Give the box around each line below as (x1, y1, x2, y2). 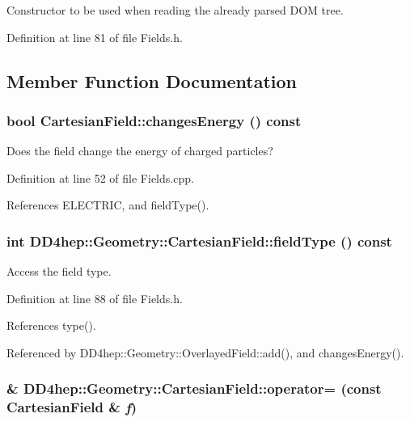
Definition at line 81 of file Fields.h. (6, 28, 183, 45)
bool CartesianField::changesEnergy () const (6, 110, 302, 130)
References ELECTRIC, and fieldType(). (6, 196, 209, 213)
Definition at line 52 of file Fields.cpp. (6, 169, 194, 186)
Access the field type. (6, 263, 112, 280)
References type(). (6, 317, 96, 334)
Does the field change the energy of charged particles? (6, 142, 273, 159)
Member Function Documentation (6, 68, 298, 93)
